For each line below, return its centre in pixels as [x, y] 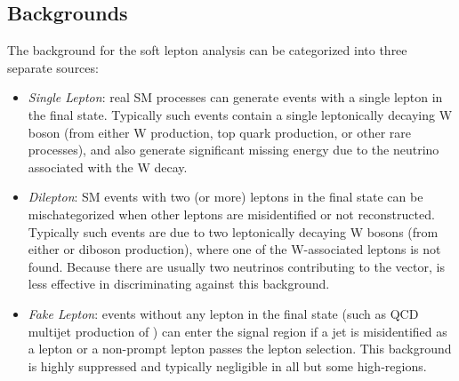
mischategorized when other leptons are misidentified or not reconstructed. [231, 214]
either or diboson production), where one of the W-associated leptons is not [234, 249]
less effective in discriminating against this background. [179, 284]
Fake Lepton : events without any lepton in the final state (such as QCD [223, 313]
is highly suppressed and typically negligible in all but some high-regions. [227, 365]
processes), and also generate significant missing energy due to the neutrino [234, 150]
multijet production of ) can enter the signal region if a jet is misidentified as [238, 331]
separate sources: [53, 67]
